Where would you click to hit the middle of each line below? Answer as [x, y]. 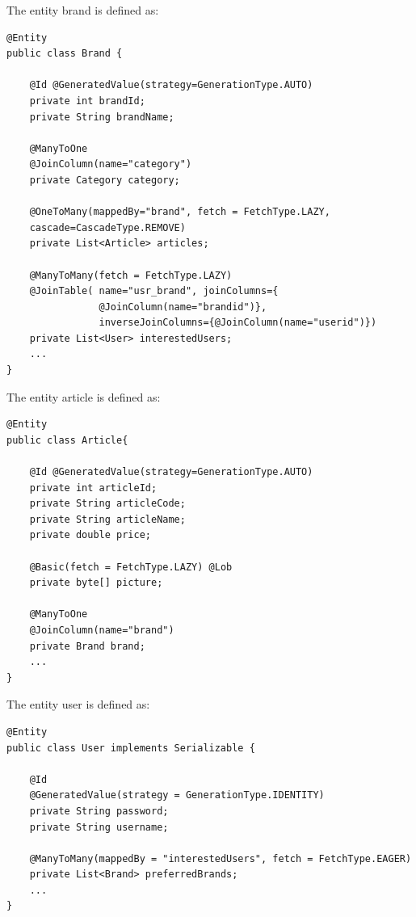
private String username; [99, 827]
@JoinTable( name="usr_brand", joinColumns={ [154, 291]
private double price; [90, 535]
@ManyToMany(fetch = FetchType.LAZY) [131, 275]
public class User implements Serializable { [131, 748]
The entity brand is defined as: [83, 10]
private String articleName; [107, 519]
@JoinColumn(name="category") [111, 164]
